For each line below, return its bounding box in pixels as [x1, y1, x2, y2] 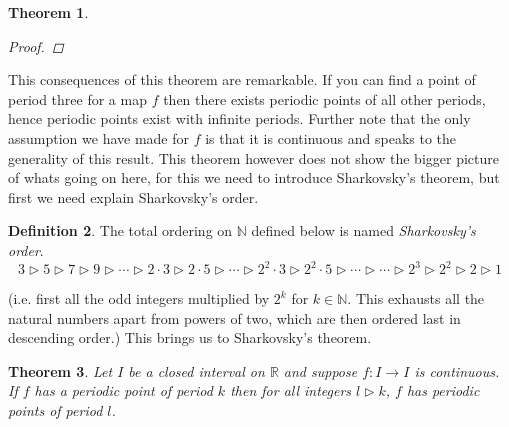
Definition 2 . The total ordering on [8, 220, 233, 241]
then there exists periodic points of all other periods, [163, 88, 486, 109]
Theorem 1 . [8, 2, 89, 22]
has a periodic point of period [34, 380, 213, 401]
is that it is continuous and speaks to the [205, 127, 457, 148]
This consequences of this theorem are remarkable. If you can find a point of [8, 69, 476, 90]
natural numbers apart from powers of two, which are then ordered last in [8, 307, 461, 328]
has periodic [406, 380, 480, 401]
